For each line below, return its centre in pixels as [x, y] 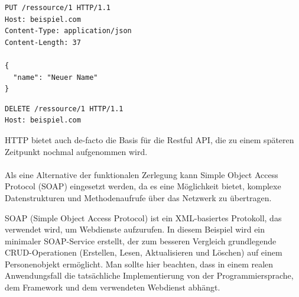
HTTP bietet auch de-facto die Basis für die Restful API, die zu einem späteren [149, 139]
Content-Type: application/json [68, 31]
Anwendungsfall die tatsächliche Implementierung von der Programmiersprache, [149, 275]
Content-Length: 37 [43, 42]
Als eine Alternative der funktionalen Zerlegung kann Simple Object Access [142, 174]
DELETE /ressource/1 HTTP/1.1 [64, 109]
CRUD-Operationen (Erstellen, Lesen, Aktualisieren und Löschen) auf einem [144, 252]
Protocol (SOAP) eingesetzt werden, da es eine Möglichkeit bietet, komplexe [143, 186]
